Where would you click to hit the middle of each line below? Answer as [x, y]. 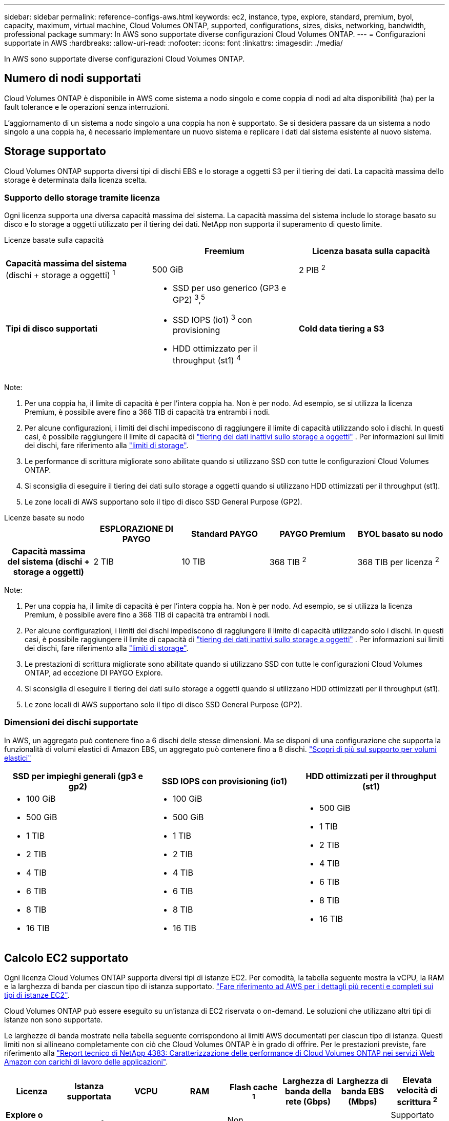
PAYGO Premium [312, 534]
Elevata [417, 1080]
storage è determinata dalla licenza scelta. [76, 180]
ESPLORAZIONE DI [136, 528]
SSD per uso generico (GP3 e [229, 288]
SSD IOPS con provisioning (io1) [224, 781]
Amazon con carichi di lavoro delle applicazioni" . [86, 1062]
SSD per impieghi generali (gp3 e [78, 776]
